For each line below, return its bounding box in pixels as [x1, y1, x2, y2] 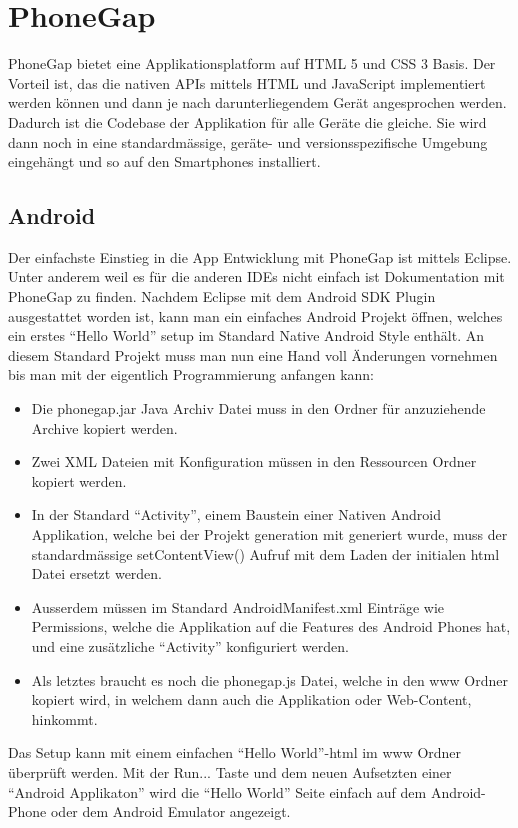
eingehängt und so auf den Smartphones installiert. [8, 151, 321, 172]
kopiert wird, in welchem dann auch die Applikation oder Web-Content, [31, 689, 472, 710]
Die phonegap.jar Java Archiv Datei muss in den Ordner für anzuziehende [31, 398, 486, 419]
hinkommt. [31, 708, 98, 729]
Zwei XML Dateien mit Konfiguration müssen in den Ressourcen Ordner [31, 451, 477, 472]
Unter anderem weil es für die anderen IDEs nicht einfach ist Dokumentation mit [8, 266, 505, 287]
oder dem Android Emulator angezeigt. [50, 801, 291, 822]
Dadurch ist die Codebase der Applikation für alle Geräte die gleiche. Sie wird [8, 111, 487, 132]
